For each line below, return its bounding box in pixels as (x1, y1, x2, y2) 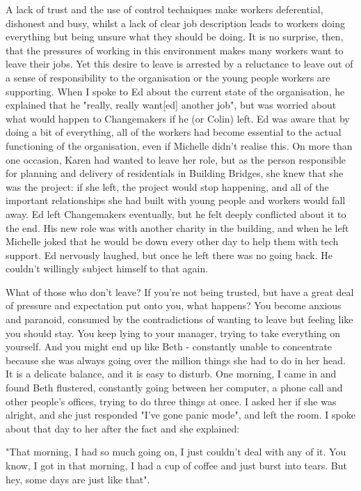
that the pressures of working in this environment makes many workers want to (6, 42, 344, 57)
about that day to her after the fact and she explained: (6, 421, 240, 435)
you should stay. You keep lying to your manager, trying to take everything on (6, 325, 341, 340)
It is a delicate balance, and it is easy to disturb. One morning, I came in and (6, 366, 337, 381)
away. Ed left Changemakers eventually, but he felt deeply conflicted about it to (6, 206, 346, 221)
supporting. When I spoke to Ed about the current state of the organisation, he (6, 84, 345, 98)
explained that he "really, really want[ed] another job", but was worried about (6, 98, 337, 112)
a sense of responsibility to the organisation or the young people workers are (6, 70, 330, 84)
